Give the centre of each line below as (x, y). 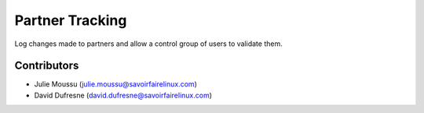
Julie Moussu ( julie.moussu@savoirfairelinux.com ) (116, 84)
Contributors (47, 66)
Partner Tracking (71, 20)
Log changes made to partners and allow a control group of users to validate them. (148, 44)
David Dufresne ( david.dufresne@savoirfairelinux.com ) (123, 95)
